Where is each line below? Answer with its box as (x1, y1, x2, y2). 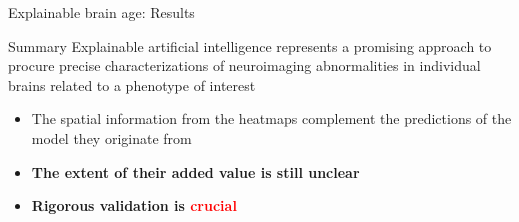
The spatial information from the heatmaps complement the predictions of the (31, 108, 512, 129)
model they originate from (31, 127, 192, 148)
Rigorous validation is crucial (31, 195, 237, 216)
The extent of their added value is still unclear (31, 161, 360, 182)
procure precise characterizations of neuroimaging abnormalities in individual (8, 55, 481, 76)
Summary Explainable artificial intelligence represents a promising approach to (8, 35, 492, 56)
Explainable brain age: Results (8, 2, 195, 22)
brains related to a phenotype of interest (8, 74, 256, 95)
